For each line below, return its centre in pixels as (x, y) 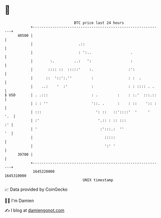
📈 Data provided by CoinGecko (36, 189)
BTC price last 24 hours (99, 23)
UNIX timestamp (98, 180)
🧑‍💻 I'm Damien (19, 201)
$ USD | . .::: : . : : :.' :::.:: (81, 95)
